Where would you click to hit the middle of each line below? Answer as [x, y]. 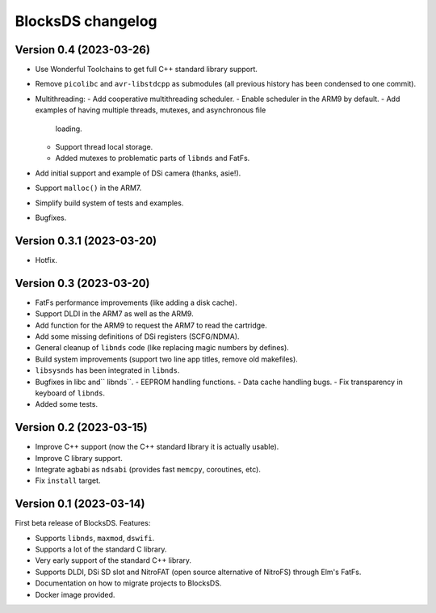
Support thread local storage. [104, 147]
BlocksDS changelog [86, 21]
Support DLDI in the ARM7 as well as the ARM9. [114, 314]
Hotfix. [46, 260]
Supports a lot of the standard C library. [101, 549]
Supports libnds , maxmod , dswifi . [95, 538]
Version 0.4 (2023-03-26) [83, 50]
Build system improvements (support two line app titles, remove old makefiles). [166, 359]
